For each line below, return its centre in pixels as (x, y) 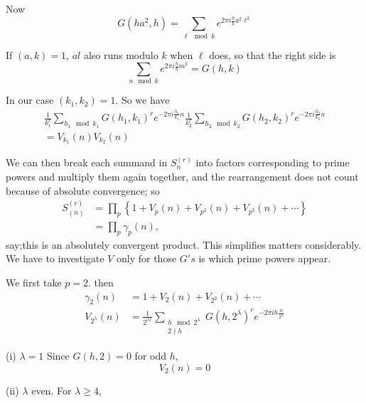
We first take (34, 282)
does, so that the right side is (273, 54)
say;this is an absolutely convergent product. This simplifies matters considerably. (184, 244)
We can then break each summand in (87, 162)
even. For (52, 390)
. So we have (142, 100)
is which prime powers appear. (265, 258)
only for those (147, 258)
